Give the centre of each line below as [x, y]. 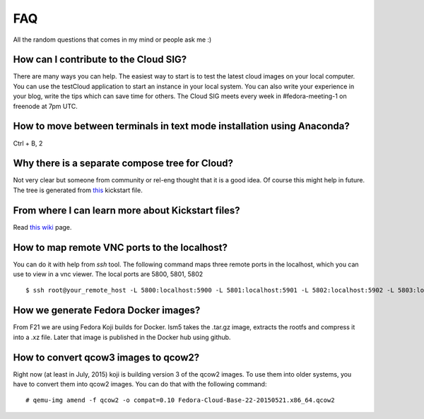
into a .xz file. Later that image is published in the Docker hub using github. [122, 337]
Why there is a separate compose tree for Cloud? [123, 164]
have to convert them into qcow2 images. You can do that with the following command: [140, 384]
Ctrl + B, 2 [28, 143]
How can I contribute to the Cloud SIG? [100, 60]
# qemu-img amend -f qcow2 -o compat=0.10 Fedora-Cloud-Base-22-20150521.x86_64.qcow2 [180, 400]
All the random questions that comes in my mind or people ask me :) [112, 40]
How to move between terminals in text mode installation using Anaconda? [181, 126]
